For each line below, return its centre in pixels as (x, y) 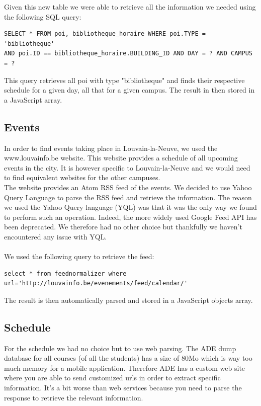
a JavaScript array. (33, 99)
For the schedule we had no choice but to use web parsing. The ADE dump (120, 348)
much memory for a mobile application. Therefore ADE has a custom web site (125, 368)
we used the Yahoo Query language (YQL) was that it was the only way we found (130, 207)
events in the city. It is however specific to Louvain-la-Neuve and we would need (127, 167)
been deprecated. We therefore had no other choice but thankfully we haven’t (123, 227)
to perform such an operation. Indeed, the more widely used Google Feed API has (130, 217)
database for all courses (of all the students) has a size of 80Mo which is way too (128, 358)
